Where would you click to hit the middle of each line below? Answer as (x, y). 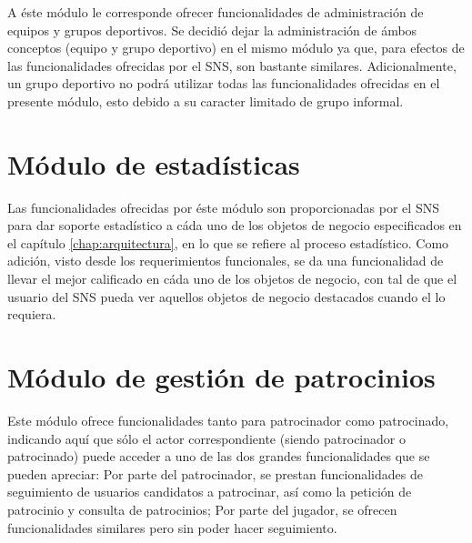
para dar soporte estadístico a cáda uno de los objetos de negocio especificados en (235, 225)
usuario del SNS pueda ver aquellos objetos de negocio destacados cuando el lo (226, 296)
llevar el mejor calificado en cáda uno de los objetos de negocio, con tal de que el (232, 279)
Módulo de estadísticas (154, 163)
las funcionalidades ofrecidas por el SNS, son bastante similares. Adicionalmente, (232, 65)
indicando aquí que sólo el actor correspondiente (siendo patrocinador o (206, 438)
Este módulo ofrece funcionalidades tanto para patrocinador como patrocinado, (228, 420)
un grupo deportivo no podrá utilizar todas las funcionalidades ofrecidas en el (224, 83)
